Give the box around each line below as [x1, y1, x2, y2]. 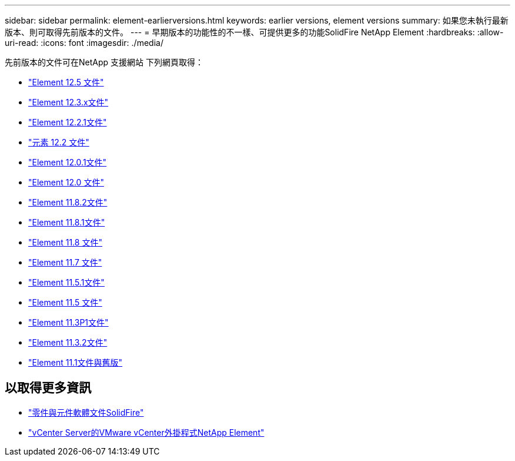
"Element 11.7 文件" [28, 257, 102, 267]
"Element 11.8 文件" [28, 237, 102, 247]
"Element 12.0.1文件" [28, 157, 107, 167]
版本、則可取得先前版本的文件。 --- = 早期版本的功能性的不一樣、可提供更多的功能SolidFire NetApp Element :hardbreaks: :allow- [5, 27, 504, 37]
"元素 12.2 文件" [28, 137, 89, 147]
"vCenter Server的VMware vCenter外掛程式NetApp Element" [28, 427, 265, 437]
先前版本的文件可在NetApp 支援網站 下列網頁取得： [5, 57, 203, 67]
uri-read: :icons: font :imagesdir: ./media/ [5, 38, 163, 48]
